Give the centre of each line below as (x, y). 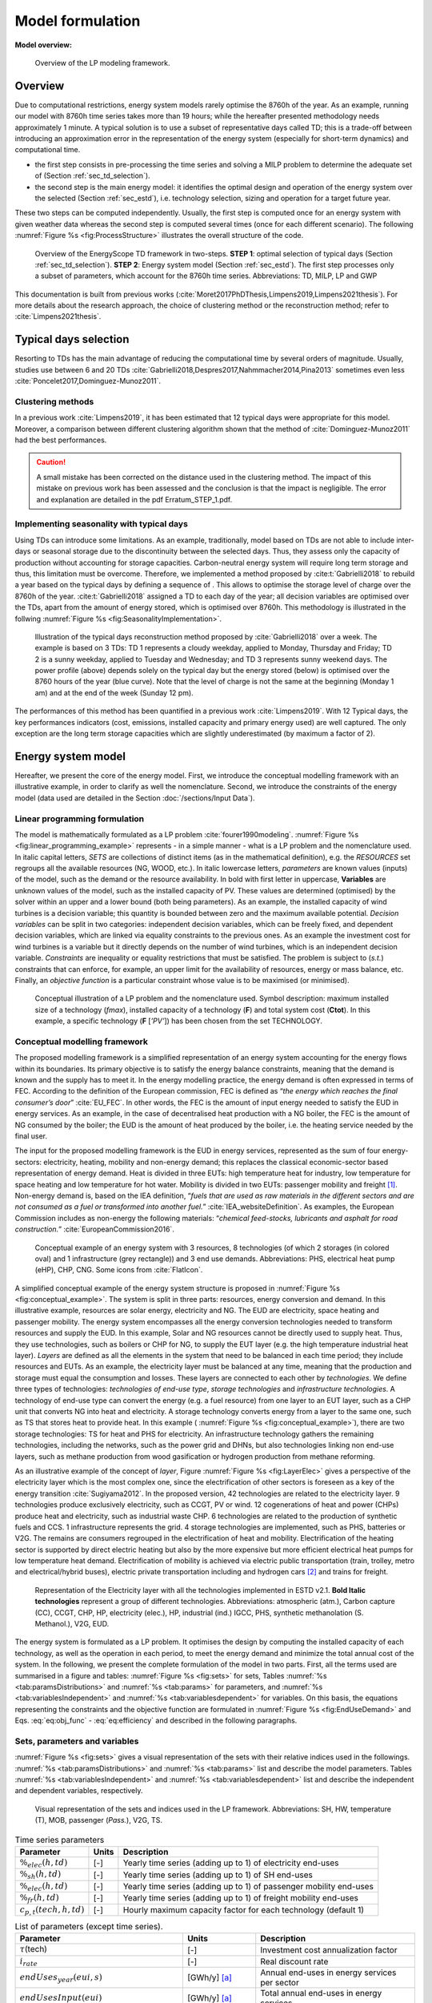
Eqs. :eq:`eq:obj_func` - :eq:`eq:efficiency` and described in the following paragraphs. (156, 1721)
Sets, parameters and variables (77, 1741)
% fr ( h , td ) (39, 1898)
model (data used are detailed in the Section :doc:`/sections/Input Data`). (135, 798)
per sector (280, 1983)
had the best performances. (61, 440)
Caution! (51, 462)
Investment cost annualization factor (329, 1949)
